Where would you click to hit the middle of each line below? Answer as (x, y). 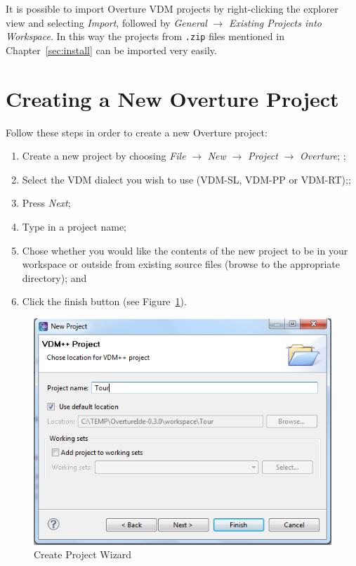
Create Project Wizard (83, 554)
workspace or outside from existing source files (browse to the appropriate (181, 264)
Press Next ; (46, 203)
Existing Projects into (275, 22)
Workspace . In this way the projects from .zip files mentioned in (145, 36)
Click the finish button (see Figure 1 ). (104, 301)
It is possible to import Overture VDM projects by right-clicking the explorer (172, 8)
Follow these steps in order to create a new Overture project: (137, 132)
